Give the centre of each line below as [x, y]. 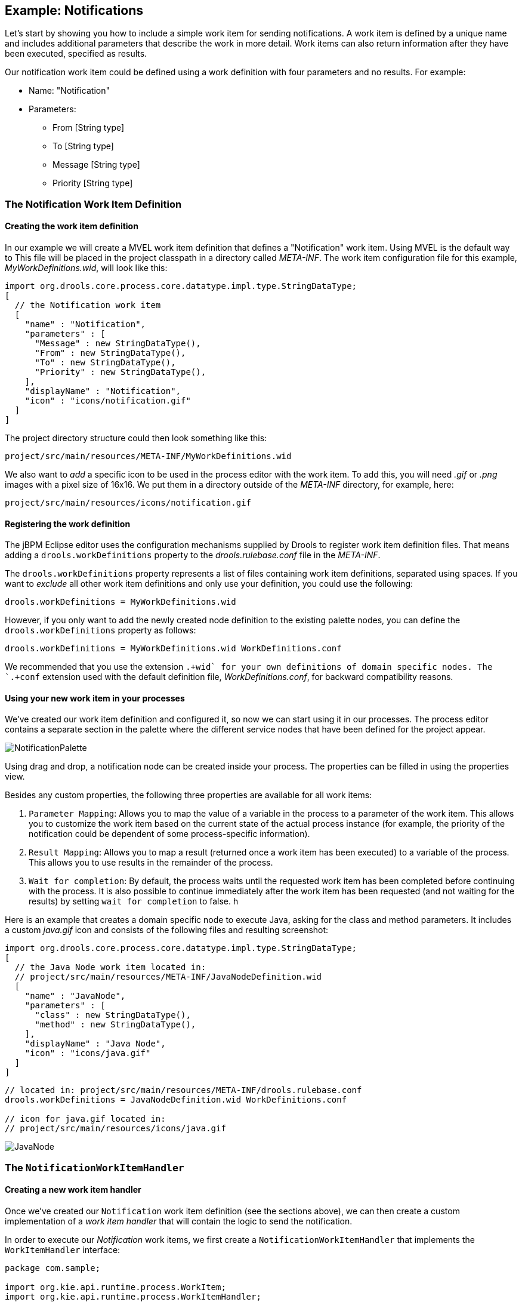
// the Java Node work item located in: [110, 967]
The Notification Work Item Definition [93, 204]
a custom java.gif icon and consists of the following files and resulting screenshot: [167, 930]
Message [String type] [96, 165]
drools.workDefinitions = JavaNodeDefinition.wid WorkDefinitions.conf [176, 1100]
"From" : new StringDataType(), [110, 353]
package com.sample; [53, 1268]
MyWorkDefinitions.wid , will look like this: [86, 268]
